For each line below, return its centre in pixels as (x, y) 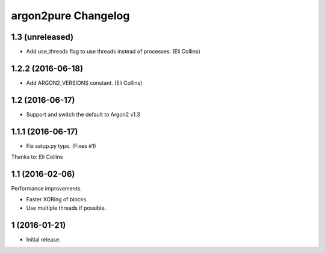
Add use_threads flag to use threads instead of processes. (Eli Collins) (113, 52)
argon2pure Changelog (70, 16)
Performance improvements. (47, 189)
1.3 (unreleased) (42, 37)
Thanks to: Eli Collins (37, 157)
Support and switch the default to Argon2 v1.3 (83, 114)
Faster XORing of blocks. (57, 200)
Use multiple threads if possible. (66, 208)
